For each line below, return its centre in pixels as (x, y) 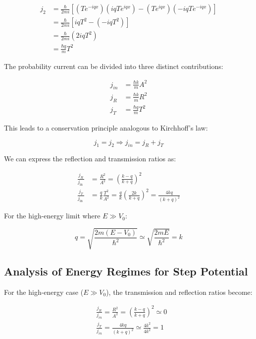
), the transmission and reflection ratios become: (179, 292)
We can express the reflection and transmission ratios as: (90, 159)
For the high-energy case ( (44, 292)
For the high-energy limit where (52, 216)
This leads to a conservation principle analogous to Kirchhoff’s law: (106, 128)
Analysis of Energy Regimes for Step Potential (126, 271)
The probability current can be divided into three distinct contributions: (114, 66)
